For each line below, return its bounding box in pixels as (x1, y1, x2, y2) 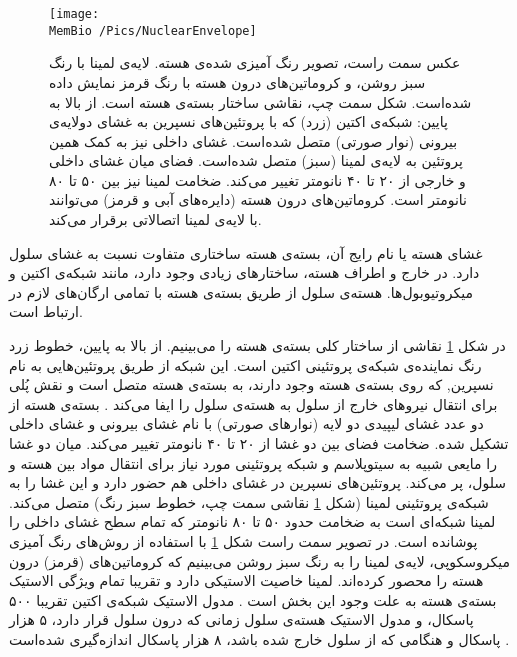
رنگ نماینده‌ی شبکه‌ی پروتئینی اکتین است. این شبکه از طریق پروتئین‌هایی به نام (9, 354, 482, 375)
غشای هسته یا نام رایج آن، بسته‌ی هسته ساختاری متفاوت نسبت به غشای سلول (9, 242, 483, 263)
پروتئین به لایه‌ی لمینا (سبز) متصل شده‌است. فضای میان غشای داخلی (49, 150, 463, 171)
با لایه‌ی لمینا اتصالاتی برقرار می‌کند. (49, 209, 262, 230)
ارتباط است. (9, 301, 83, 322)
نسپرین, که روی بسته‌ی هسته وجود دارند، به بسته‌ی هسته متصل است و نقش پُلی (9, 374, 494, 395)
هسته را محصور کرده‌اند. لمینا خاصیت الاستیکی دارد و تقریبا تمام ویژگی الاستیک (9, 570, 484, 591)
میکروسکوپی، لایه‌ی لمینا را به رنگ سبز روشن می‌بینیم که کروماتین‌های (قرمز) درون (9, 550, 511, 571)
